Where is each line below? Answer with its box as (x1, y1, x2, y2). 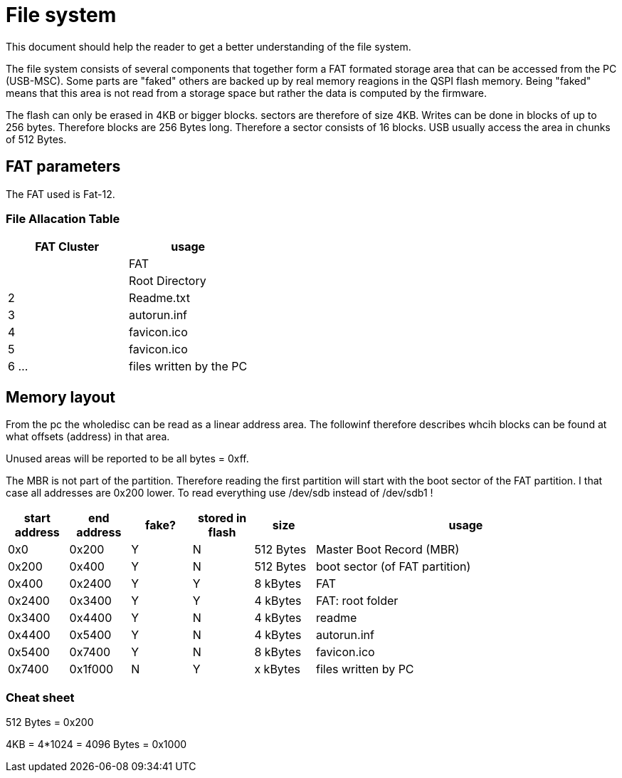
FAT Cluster (35, 239, 99, 254)
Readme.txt (129, 291, 190, 306)
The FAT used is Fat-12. (6, 187, 115, 200)
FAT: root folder (315, 593, 399, 608)
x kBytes (254, 662, 300, 677)
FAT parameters (6, 157, 121, 176)
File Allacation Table (6, 211, 120, 226)
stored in (197, 511, 247, 526)
